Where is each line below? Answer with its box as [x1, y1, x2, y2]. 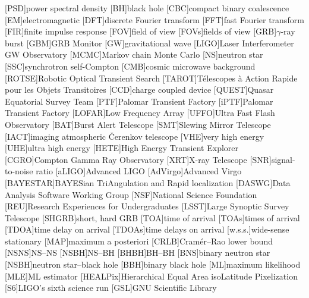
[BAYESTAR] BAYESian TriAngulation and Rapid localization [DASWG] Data [5, 176, 291, 189]
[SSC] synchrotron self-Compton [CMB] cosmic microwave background [5, 59, 256, 72]
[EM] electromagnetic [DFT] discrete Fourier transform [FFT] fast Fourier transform [5, 13, 304, 26]
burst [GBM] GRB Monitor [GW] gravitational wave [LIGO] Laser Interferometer [5, 36, 294, 49]
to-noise [5, 165, 33, 177]
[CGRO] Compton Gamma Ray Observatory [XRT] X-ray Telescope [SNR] [5, 153, 272, 165]
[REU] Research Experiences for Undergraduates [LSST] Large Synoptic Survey [5, 200, 289, 212]
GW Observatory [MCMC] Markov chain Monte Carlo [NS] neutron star [5, 48, 263, 61]
